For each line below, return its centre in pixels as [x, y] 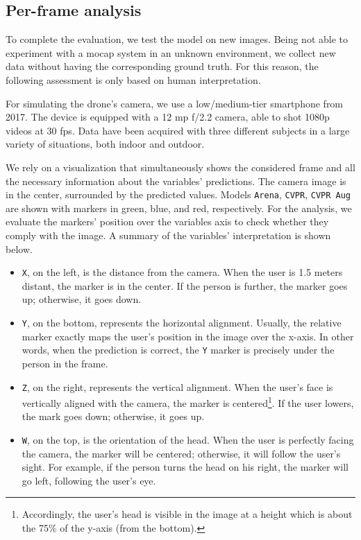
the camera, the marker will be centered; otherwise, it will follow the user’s [181, 453]
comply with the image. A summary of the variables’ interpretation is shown [168, 235]
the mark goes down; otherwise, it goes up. [113, 416]
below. [19, 249]
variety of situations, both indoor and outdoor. [105, 144]
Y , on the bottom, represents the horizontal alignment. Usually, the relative [182, 323]
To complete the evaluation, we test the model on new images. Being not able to [177, 39]
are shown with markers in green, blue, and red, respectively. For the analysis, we [179, 208]
